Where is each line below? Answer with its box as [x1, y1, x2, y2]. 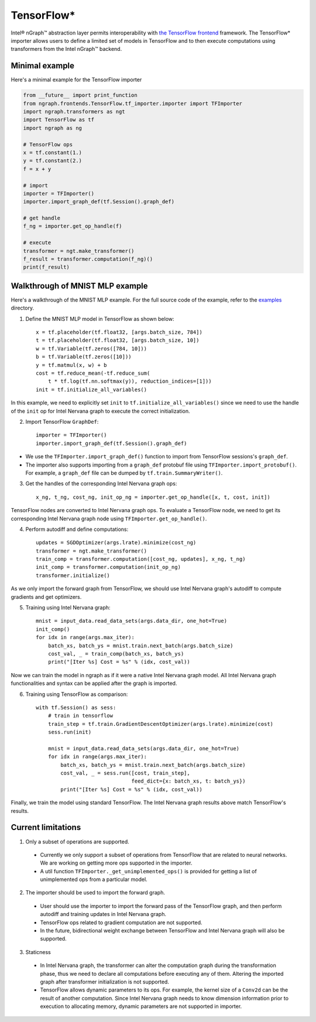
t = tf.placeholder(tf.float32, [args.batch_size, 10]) [36, 337, 200, 344]
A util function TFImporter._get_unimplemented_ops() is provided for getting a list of [40, 867, 257, 874]
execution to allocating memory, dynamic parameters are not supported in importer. [40, 1003, 242, 1010]
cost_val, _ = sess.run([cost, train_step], [60, 770, 190, 777]
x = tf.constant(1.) [23, 149, 82, 156]
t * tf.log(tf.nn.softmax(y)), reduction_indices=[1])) [47, 378, 212, 385]
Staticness [25, 948, 51, 955]
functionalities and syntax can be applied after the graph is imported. [11, 680, 177, 687]
